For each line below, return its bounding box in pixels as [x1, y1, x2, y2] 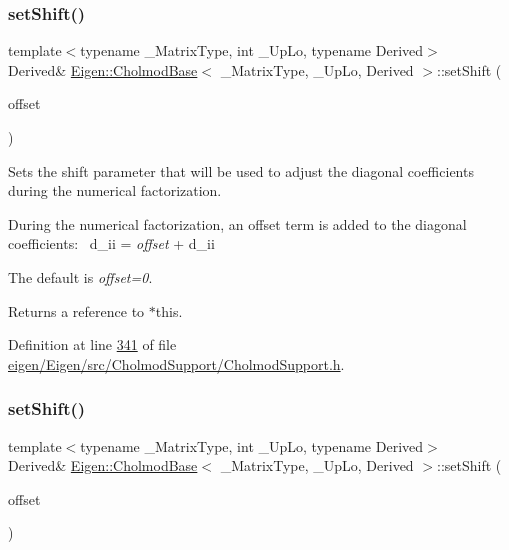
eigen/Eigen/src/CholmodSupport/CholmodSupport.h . [8, 353, 345, 374]
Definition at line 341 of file [8, 334, 177, 355]
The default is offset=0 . [8, 266, 153, 287]
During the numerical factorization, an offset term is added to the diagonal [8, 213, 467, 234]
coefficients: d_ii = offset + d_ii [8, 233, 215, 254]
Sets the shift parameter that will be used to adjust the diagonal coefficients [8, 160, 474, 181]
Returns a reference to [8, 300, 145, 321]
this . [155, 300, 183, 321]
